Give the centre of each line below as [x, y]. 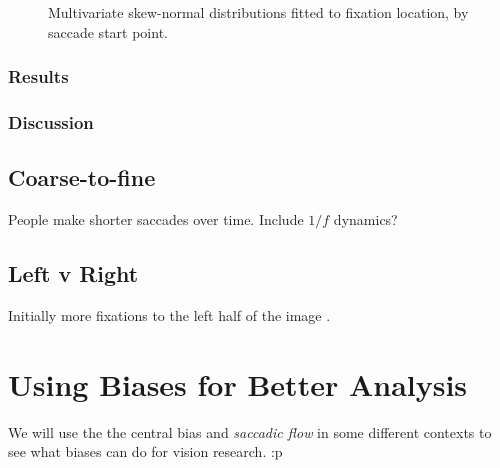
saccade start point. [108, 31]
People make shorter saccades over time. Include [156, 219]
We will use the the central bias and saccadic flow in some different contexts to [250, 431]
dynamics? [365, 219]
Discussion [51, 121]
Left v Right [73, 273]
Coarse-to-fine [82, 177]
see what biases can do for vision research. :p [145, 451]
